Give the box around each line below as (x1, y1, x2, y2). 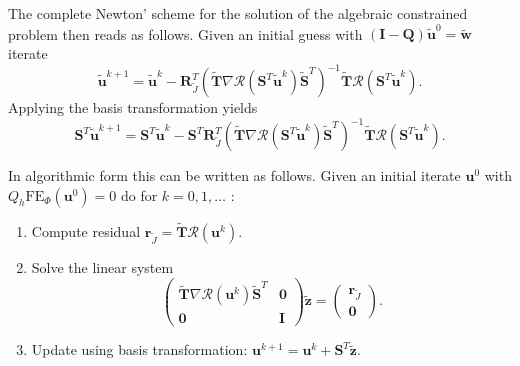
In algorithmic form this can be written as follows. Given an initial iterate (8, 165, 461, 186)
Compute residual (31, 220, 141, 241)
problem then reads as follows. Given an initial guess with (8, 23, 363, 44)
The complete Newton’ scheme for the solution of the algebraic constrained (8, 3, 468, 23)
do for (120, 184, 158, 205)
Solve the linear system (31, 256, 174, 277)
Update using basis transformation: (31, 339, 248, 360)
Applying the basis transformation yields (8, 97, 258, 117)
